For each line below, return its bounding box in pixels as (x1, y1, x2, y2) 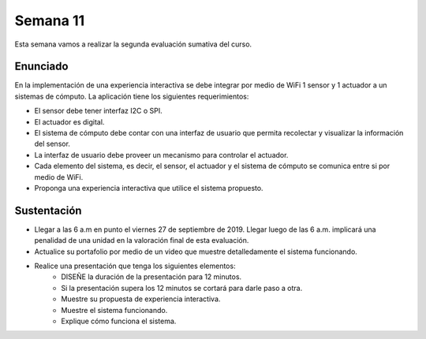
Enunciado (14, 60, 69, 73)
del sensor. (34, 139, 71, 149)
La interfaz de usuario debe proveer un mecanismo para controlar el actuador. (34, 150, 289, 159)
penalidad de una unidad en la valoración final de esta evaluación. (34, 236, 249, 245)
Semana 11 (14, 12, 85, 29)
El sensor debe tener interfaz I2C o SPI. (34, 106, 163, 116)
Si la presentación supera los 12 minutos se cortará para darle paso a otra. (61, 283, 303, 292)
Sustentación (14, 203, 82, 217)
